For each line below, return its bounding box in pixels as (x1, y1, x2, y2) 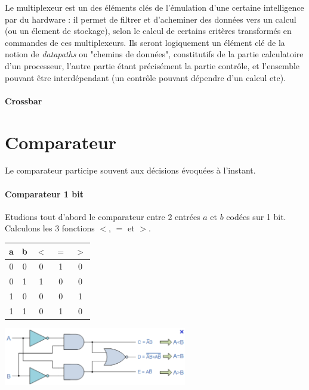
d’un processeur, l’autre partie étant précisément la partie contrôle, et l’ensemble (5, 59, 300, 72)
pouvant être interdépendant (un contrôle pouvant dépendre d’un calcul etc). (5, 71, 286, 83)
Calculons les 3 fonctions (5, 222, 95, 234)
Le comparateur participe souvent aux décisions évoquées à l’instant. (5, 164, 256, 177)
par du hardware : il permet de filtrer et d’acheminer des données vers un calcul (5, 13, 296, 25)
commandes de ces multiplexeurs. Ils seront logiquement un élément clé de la (5, 36, 285, 48)
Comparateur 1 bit (5, 187, 84, 200)
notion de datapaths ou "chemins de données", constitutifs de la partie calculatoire (5, 48, 304, 60)
